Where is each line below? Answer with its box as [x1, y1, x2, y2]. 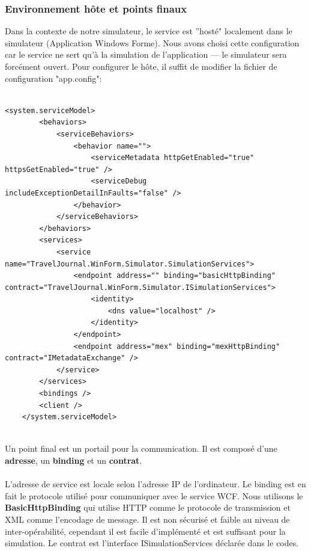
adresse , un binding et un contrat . [5, 454, 142, 466]
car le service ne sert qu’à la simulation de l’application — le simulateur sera [5, 48, 287, 61]
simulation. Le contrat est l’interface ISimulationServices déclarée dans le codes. [5, 537, 299, 549]
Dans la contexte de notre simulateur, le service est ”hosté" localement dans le [5, 25, 292, 37]
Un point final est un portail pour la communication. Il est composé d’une [5, 442, 277, 455]
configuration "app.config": [5, 72, 102, 84]
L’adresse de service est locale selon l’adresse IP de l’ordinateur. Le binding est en [5, 478, 306, 490]
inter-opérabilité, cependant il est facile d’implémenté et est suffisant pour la [5, 525, 286, 537]
